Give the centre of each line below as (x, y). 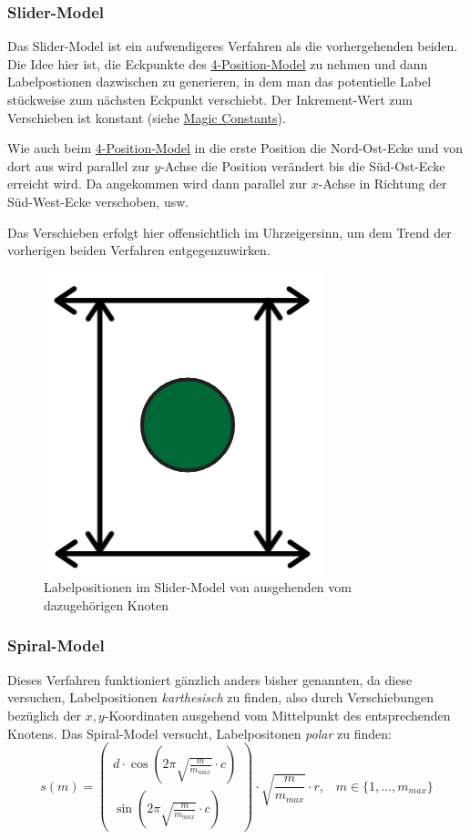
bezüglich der (44, 715)
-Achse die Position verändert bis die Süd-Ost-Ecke (303, 165)
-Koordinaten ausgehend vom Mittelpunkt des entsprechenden (277, 715)
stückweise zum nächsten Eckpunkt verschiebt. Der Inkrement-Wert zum (210, 99)
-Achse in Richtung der (383, 184)
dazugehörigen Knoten (106, 604)
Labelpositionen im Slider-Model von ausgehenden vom (198, 587)
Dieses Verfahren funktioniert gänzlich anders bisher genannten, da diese (210, 679)
